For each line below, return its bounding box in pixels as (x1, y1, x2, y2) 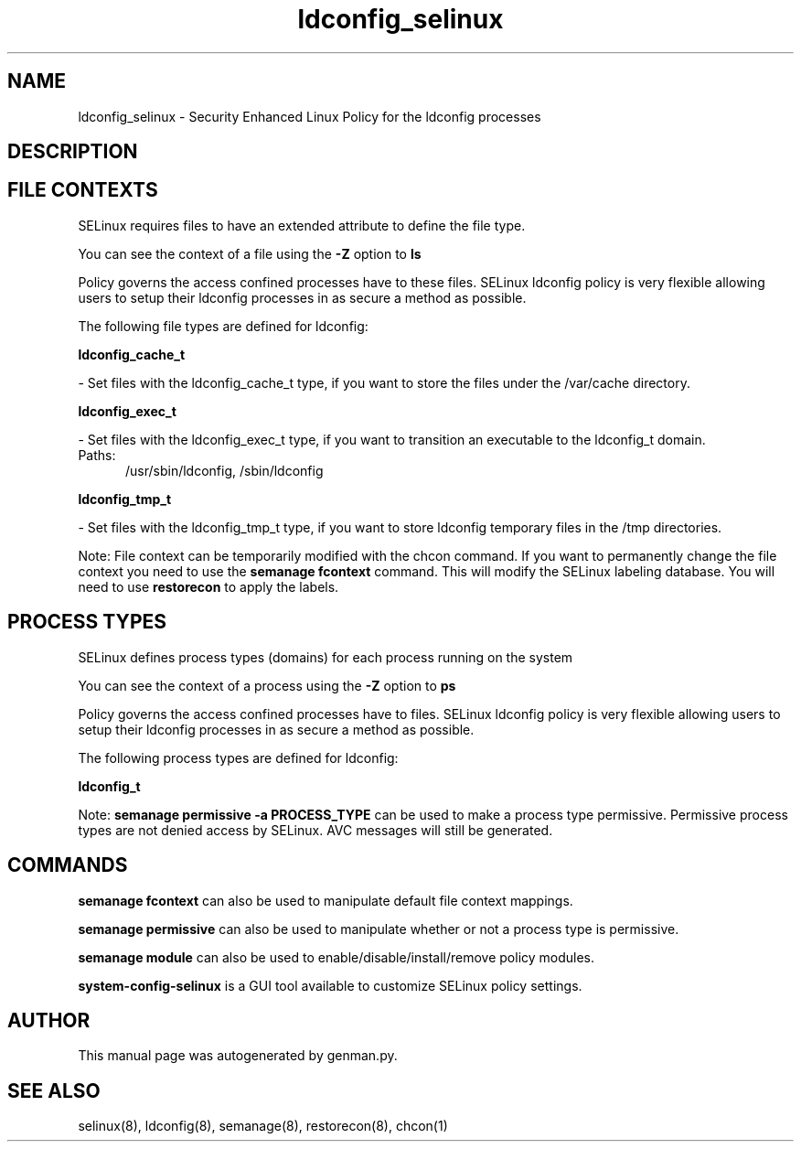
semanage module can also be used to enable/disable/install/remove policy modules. (78, 949, 595, 965)
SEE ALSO (7, 1079, 101, 1102)
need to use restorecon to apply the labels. (78, 578, 339, 595)
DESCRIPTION (7, 140, 138, 164)
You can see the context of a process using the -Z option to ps (78, 677, 456, 693)
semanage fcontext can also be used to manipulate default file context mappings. (78, 892, 573, 908)
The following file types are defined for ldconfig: (78, 317, 368, 334)
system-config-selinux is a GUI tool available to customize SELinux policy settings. (78, 977, 582, 993)
